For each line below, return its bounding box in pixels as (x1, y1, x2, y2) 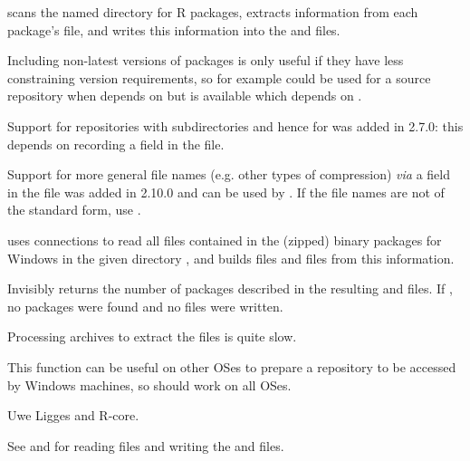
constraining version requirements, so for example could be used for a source (7, 68, 431, 87)
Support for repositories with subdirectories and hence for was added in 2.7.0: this (7, 116, 464, 135)
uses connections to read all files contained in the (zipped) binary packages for (7, 230, 442, 249)
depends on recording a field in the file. (7, 134, 225, 153)
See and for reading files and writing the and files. (7, 436, 284, 455)
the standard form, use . (7, 200, 141, 219)
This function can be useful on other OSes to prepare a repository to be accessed (7, 357, 456, 376)
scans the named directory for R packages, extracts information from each (7, 3, 418, 21)
